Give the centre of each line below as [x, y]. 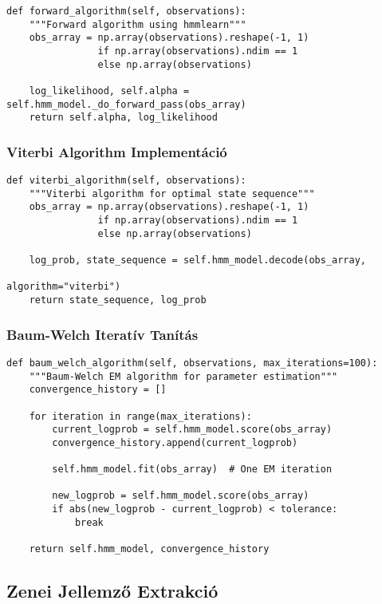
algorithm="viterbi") [64, 287]
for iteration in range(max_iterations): [140, 416]
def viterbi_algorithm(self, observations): [126, 181]
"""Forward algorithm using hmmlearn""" [138, 24]
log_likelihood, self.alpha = [109, 91]
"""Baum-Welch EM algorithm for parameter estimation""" [183, 376]
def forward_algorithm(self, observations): [126, 11]
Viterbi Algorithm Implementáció [117, 151]
